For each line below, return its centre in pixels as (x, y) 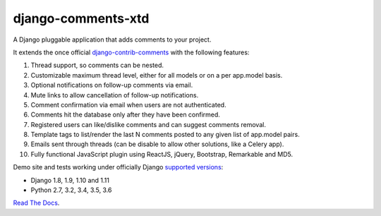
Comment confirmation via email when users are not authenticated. (128, 104)
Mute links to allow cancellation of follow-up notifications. (115, 95)
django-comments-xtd (81, 18)
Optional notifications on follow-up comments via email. (112, 85)
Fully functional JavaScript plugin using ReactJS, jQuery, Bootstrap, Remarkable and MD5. (162, 154)
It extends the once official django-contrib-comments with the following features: (131, 52)
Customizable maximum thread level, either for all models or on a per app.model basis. (157, 75)
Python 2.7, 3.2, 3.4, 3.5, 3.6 (71, 190)
